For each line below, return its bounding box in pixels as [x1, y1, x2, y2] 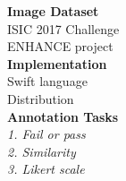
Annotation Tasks [7, 107, 119, 125]
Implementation [7, 54, 107, 73]
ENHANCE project [7, 37, 113, 56]
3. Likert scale [7, 159, 85, 178]
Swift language [7, 72, 88, 90]
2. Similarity [7, 142, 76, 160]
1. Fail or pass [7, 125, 86, 143]
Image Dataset [7, 2, 99, 20]
